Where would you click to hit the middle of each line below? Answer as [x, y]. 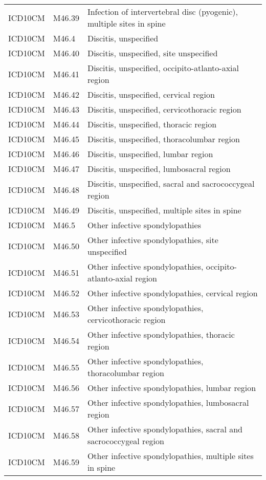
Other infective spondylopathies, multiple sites [170, 456]
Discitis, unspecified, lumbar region [150, 154]
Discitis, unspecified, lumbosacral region [159, 169]
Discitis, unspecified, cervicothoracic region [164, 109]
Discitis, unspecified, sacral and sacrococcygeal [171, 183]
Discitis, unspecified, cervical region [151, 94]
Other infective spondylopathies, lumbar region [172, 388]
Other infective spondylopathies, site [153, 240]
